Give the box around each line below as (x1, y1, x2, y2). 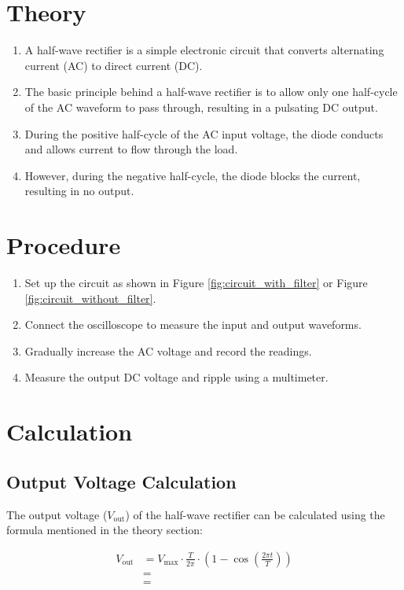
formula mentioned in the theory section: (6, 522, 203, 538)
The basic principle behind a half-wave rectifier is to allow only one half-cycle (24, 83, 398, 100)
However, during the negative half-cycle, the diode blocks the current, (24, 167, 361, 183)
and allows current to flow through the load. (24, 141, 238, 157)
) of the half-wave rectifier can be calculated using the (125, 506, 385, 522)
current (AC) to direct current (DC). (24, 57, 203, 73)
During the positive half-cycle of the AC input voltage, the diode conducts (24, 125, 384, 142)
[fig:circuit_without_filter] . (24, 289, 156, 306)
